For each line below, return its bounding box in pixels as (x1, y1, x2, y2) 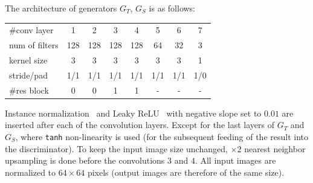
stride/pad (9, 68, 48, 81)
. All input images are (195, 154, 276, 167)
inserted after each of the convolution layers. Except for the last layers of (5, 118, 274, 131)
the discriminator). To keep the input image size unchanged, (5, 142, 228, 155)
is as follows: (149, 2, 196, 14)
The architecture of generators (5, 2, 117, 14)
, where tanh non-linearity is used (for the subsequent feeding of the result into (15, 130, 309, 143)
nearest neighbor (244, 142, 306, 155)
